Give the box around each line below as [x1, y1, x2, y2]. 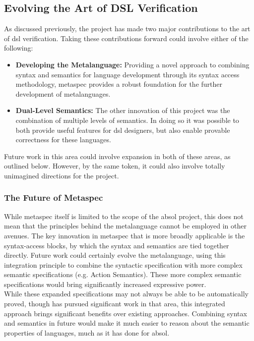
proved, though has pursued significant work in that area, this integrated [4, 298, 225, 309]
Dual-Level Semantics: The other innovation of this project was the [15, 105, 230, 115]
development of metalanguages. [15, 88, 111, 99]
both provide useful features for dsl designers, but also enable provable [15, 124, 230, 135]
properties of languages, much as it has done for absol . [4, 327, 170, 338]
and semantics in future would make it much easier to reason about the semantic [4, 318, 250, 328]
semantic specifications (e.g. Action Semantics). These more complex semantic [4, 269, 242, 280]
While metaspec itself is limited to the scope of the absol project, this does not [4, 211, 244, 221]
